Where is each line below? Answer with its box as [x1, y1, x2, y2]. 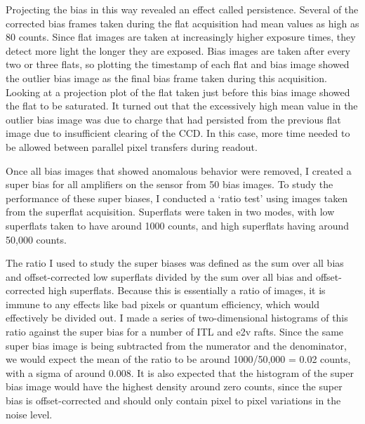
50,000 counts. [6, 232, 67, 246]
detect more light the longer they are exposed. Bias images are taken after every [6, 43, 350, 58]
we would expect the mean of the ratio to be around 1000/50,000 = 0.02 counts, [6, 352, 351, 366]
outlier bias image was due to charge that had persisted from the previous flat [6, 112, 341, 126]
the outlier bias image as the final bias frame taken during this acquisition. [6, 70, 327, 85]
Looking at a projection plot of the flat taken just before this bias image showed [6, 84, 350, 99]
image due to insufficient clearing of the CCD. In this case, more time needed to [6, 126, 350, 140]
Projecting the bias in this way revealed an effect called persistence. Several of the [6, 2, 359, 16]
